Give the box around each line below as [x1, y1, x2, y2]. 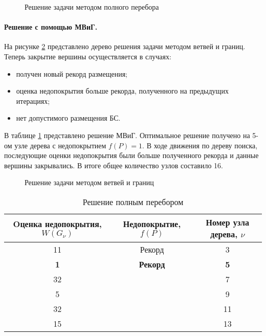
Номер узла [206, 216, 250, 228]
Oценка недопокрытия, [13, 218, 102, 230]
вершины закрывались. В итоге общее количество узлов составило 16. [4, 160, 223, 170]
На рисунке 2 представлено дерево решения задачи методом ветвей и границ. [4, 41, 246, 52]
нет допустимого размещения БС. [16, 113, 121, 123]
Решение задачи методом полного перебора [25, 2, 159, 12]
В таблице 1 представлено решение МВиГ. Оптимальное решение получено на [4, 129, 250, 140]
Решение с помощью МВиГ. [4, 21, 98, 32]
